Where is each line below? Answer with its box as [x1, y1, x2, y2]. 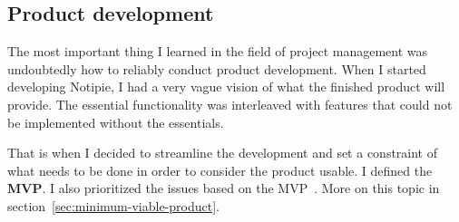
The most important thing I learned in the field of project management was [7, 42, 428, 61]
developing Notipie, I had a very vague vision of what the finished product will [7, 77, 445, 96]
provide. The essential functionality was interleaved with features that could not [7, 94, 453, 113]
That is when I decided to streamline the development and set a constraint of [7, 143, 438, 162]
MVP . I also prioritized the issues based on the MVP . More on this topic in [7, 179, 440, 198]
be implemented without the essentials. [7, 112, 224, 131]
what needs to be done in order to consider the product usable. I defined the [7, 160, 433, 179]
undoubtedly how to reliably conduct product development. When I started [7, 59, 426, 78]
